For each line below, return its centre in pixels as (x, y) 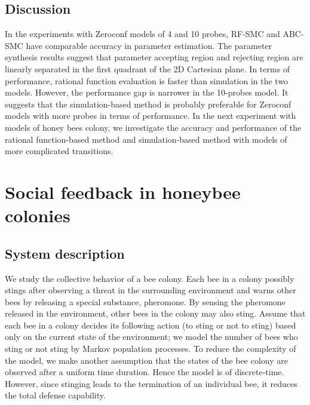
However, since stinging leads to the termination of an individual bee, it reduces (151, 383)
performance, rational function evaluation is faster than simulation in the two (147, 80)
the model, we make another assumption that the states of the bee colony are (146, 360)
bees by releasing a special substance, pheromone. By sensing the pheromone (145, 301)
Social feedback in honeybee (123, 191)
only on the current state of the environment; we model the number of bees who (151, 337)
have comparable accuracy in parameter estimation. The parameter (149, 45)
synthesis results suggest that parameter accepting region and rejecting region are (154, 57)
